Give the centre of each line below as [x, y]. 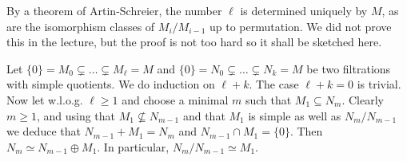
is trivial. [379, 84]
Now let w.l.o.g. [45, 99]
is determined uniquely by [304, 10]
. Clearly [363, 99]
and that [204, 115]
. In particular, [133, 146]
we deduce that [44, 131]
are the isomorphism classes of [81, 26]
